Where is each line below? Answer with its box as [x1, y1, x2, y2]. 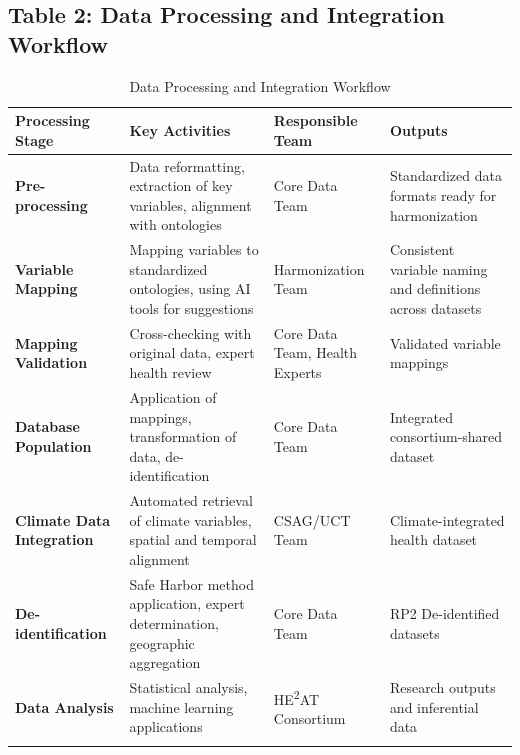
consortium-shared [389, 426, 503, 447]
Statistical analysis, [129, 676, 248, 697]
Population [15, 435, 92, 456]
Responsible [273, 110, 358, 131]
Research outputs [389, 676, 496, 697]
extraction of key [129, 175, 233, 196]
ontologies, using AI [129, 278, 251, 299]
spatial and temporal [129, 529, 257, 550]
